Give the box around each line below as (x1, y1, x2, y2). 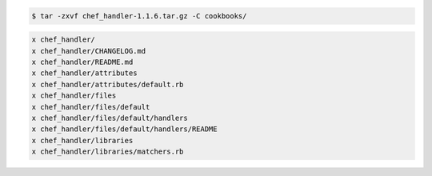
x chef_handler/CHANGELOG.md (31, 46, 146, 55)
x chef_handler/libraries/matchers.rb (31, 147, 184, 156)
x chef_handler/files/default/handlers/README (31, 125, 218, 134)
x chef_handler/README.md (31, 57, 134, 66)
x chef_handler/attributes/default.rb (31, 80, 184, 89)
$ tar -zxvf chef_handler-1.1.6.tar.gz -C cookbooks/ (31, 11, 247, 20)
